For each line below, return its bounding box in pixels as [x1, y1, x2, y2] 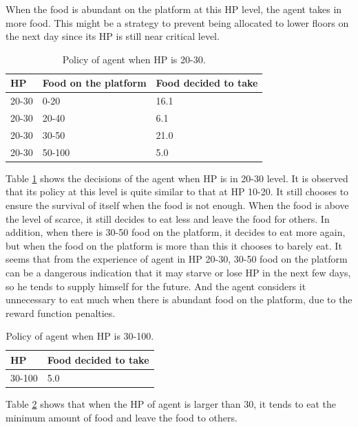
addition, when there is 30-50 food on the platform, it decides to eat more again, [6, 225, 346, 239]
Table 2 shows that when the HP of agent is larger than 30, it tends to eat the [6, 396, 337, 410]
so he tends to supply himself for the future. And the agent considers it [6, 278, 306, 293]
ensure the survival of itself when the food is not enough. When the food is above [6, 198, 349, 212]
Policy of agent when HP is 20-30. [62, 52, 206, 66]
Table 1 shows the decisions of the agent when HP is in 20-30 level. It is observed [6, 171, 348, 185]
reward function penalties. [6, 305, 116, 320]
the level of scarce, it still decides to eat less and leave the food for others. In [6, 211, 330, 226]
